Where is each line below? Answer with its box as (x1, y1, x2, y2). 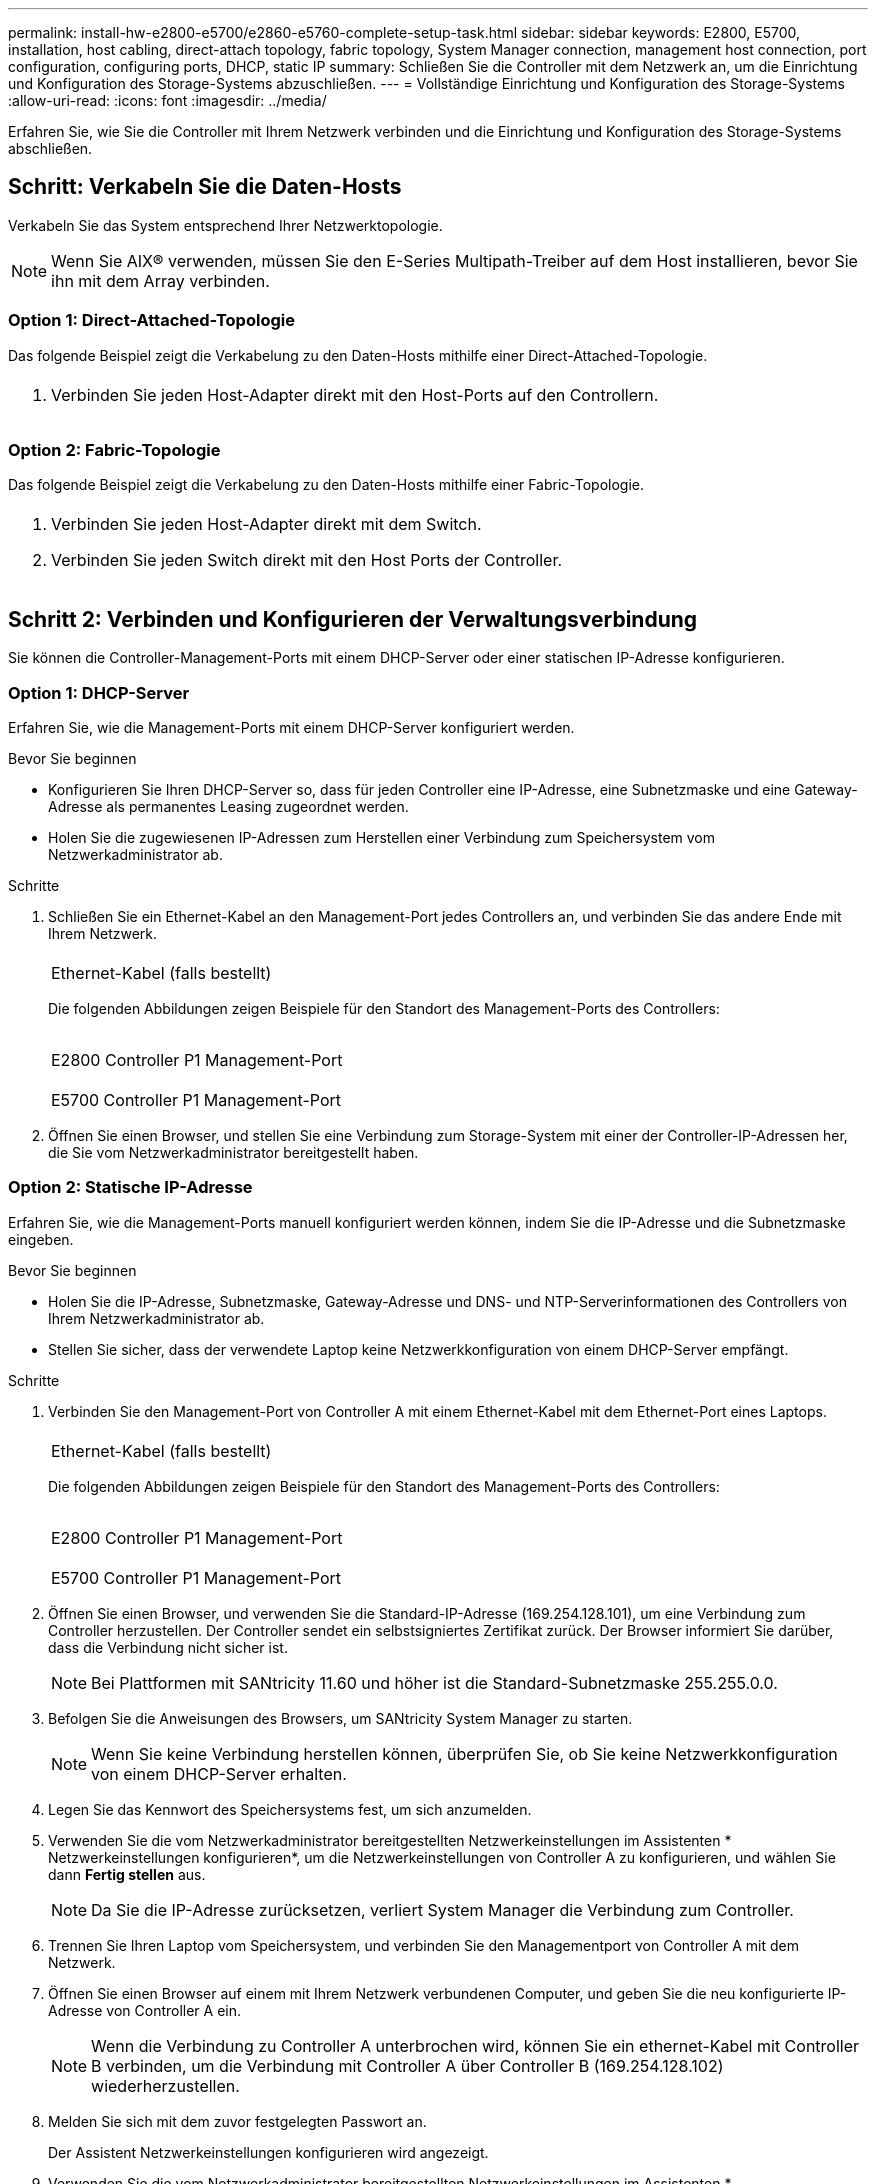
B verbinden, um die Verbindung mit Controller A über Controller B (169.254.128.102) (91, 2055, 724, 2076)
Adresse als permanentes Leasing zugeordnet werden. (48, 797, 409, 815)
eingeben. (8, 1230, 74, 1248)
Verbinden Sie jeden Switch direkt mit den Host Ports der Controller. (51, 550, 563, 571)
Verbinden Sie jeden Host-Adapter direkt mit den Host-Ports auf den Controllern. (51, 384, 659, 405)
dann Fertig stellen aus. (48, 1865, 206, 1883)
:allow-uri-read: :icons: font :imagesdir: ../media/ (8, 92, 327, 109)
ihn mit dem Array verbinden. (51, 270, 270, 291)
